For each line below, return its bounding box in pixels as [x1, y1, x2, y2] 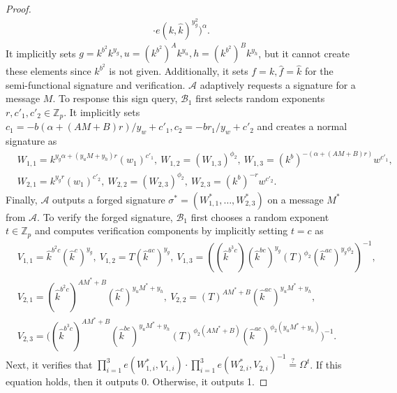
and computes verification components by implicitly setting [34, 223, 288, 238]
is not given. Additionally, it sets [109, 64, 248, 78]
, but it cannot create [258, 45, 350, 60]
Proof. [6, 1, 31, 15]
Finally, [6, 192, 38, 206]
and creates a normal [257, 119, 347, 134]
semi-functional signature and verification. [6, 77, 186, 92]
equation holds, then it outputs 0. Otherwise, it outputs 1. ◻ [6, 374, 268, 389]
